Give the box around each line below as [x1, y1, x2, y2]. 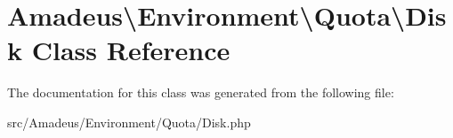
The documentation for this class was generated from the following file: [7, 83, 394, 102]
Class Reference [31, 32, 231, 68]
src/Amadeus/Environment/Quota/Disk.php [7, 112, 251, 131]
